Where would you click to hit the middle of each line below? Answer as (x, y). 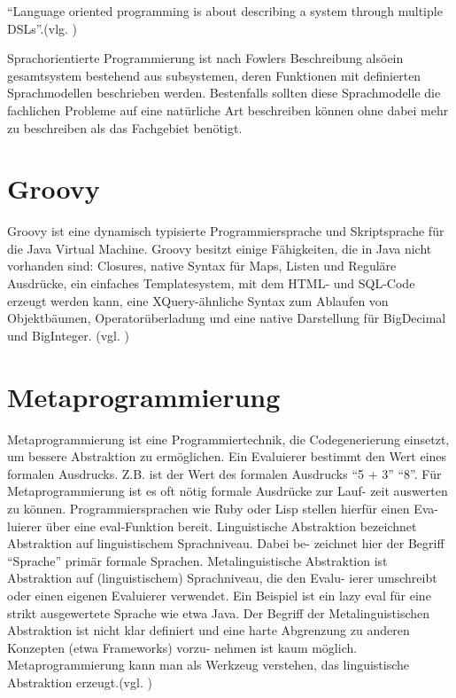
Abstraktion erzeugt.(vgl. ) (80, 682)
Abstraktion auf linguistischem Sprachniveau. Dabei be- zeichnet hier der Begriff (226, 543)
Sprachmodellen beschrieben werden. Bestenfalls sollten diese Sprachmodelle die (224, 93)
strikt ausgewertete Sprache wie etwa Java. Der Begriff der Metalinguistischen (219, 612)
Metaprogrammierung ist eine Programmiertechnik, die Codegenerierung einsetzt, (228, 439)
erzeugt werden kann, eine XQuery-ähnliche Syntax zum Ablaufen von (198, 300)
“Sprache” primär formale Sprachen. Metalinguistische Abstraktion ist (197, 560)
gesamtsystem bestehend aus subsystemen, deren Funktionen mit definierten (214, 75)
